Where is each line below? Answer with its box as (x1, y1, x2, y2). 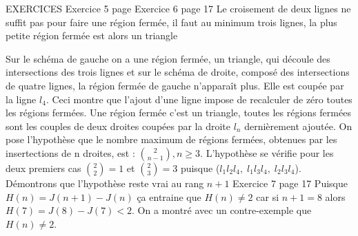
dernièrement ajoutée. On (244, 118, 352, 133)
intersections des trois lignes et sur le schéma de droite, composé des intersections (6, 65, 350, 79)
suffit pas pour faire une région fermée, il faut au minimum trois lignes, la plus (6, 14, 337, 29)
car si (256, 189, 279, 204)
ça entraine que (137, 189, 201, 204)
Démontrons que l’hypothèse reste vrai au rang (6, 175, 204, 190)
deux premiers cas (6, 160, 81, 175)
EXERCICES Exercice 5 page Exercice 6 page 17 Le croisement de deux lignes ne (6, 1, 351, 15)
